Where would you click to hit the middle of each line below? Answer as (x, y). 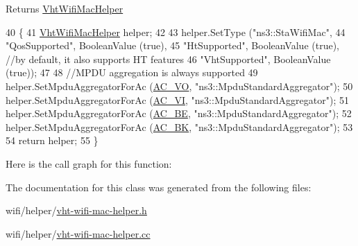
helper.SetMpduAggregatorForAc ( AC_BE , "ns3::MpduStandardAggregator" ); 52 (179, 113)
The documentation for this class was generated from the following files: (159, 187)
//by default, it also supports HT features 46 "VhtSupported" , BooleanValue (168, 59)
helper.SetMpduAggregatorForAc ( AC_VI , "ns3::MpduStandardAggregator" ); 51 (177, 99)
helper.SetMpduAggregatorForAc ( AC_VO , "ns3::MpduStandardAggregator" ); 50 (179, 86)
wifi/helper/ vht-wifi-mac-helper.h (76, 210)
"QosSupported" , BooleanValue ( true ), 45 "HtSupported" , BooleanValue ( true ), (172, 45)
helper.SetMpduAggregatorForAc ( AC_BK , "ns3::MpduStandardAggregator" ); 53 (179, 126)
